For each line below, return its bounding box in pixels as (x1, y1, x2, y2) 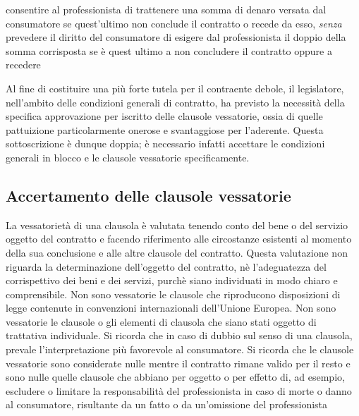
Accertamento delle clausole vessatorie (6, 184, 291, 206)
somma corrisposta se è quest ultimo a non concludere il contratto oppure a (6, 43, 332, 58)
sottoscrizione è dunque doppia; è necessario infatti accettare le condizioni (6, 136, 325, 151)
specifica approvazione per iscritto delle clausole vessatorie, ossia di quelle (6, 109, 323, 123)
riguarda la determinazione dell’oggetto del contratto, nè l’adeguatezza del (6, 259, 327, 274)
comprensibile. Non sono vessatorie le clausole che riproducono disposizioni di (6, 286, 341, 301)
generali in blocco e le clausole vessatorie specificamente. (6, 149, 250, 164)
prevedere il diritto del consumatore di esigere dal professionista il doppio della (6, 30, 346, 44)
